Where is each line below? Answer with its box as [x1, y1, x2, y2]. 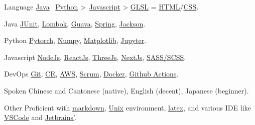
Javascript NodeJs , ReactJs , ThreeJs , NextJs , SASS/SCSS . [4, 51, 186, 62]
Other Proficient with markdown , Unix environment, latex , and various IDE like [4, 102, 251, 112]
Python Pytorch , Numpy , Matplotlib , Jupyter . [4, 35, 147, 45]
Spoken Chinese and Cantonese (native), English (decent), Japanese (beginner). [4, 85, 249, 95]
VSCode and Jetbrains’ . [4, 112, 76, 122]
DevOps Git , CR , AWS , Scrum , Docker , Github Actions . [4, 68, 179, 79]
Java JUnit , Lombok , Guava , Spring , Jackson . [4, 18, 146, 28]
